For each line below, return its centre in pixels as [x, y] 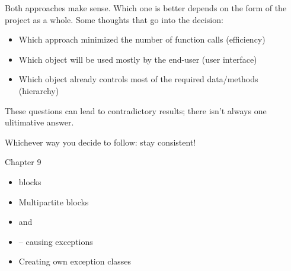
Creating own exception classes [75, 261]
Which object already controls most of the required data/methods [138, 79]
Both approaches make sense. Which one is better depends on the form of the [146, 8]
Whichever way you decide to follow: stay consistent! [100, 142]
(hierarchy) [39, 90]
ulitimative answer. [39, 122]
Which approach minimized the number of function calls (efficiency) [142, 39]
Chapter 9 [23, 162]
